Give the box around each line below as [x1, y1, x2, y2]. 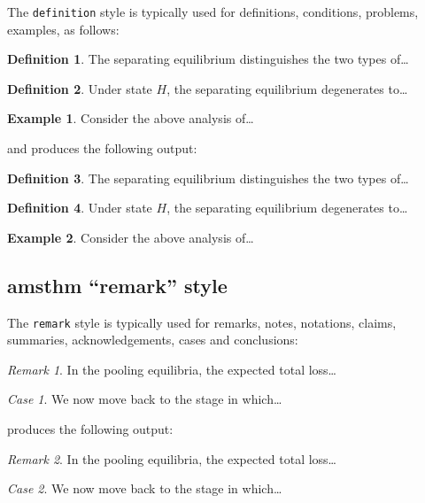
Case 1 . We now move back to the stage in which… [7, 390, 282, 408]
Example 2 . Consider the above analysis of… [7, 228, 254, 246]
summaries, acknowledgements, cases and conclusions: [7, 330, 298, 349]
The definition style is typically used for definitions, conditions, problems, [7, 3, 419, 20]
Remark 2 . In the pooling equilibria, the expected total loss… [7, 449, 336, 468]
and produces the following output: [7, 139, 197, 158]
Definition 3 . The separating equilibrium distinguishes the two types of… [7, 168, 409, 187]
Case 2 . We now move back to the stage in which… [7, 479, 282, 498]
